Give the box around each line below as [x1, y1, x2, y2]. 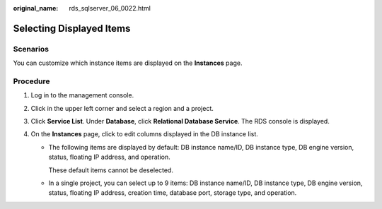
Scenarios [13, 44, 50, 54]
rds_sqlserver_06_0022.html [69, 4, 151, 12]
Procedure [13, 76, 50, 86]
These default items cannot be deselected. [48, 166, 173, 174]
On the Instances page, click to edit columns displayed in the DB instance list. [30, 130, 258, 138]
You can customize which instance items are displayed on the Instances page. [13, 59, 243, 67]
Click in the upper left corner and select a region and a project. [30, 104, 214, 112]
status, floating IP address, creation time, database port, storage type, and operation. [48, 189, 297, 197]
